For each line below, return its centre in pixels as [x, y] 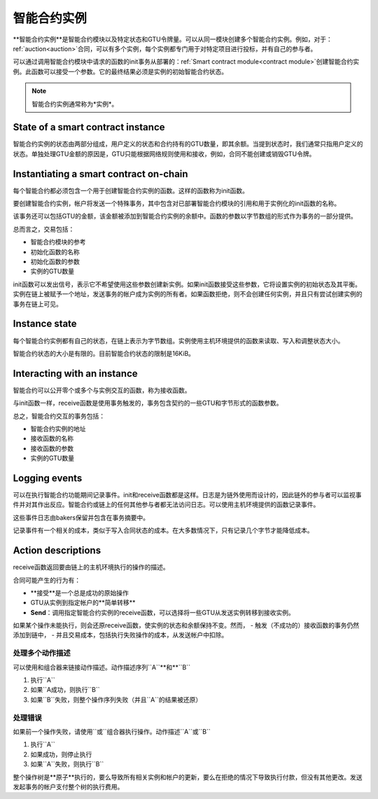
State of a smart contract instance [89, 127]
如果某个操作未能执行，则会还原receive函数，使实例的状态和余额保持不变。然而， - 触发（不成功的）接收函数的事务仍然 [186, 625]
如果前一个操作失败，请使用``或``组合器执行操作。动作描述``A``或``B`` [112, 731]
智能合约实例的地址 [58, 429]
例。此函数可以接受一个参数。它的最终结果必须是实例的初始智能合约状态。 [120, 71]
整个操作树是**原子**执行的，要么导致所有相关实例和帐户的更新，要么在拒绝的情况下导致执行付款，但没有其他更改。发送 [188, 777]
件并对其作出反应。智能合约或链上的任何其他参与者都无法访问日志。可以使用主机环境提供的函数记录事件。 [166, 505]
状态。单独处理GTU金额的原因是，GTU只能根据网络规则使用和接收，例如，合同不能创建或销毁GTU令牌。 [164, 153]
